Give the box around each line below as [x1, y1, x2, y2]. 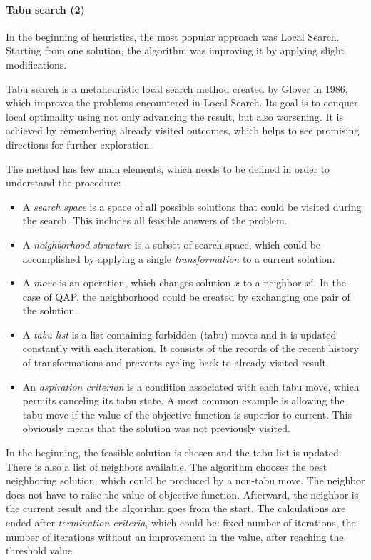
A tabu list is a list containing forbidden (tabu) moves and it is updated [22, 326, 337, 341]
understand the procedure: [6, 175, 121, 190]
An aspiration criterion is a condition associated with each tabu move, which [22, 379, 360, 394]
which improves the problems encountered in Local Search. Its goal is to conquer [6, 95, 358, 110]
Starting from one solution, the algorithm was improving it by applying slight [6, 43, 345, 58]
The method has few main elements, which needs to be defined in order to [6, 161, 330, 176]
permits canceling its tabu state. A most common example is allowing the [22, 393, 345, 408]
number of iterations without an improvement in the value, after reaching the [6, 529, 344, 544]
